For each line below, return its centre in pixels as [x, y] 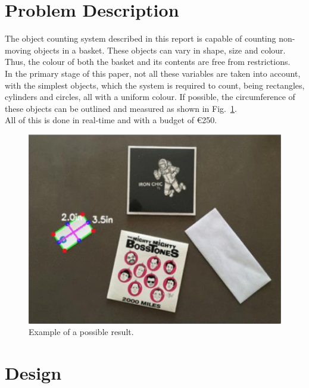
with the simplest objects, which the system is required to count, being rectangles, [155, 85]
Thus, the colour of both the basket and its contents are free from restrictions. [148, 62]
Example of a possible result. [81, 332]
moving [18, 50]
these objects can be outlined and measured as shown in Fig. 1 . [121, 108]
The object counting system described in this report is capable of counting [141, 38]
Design [33, 372]
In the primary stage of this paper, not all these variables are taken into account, [153, 73]
